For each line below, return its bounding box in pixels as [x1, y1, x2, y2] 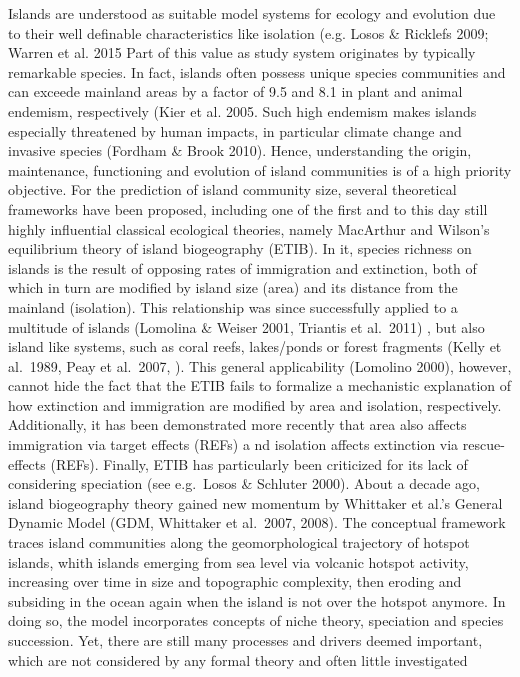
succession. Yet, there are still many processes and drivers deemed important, [8, 630, 483, 650]
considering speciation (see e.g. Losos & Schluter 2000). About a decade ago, [8, 473, 480, 494]
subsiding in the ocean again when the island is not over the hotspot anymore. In [8, 590, 506, 611]
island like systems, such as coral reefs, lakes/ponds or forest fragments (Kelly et [8, 336, 502, 357]
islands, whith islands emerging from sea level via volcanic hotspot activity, [8, 551, 469, 572]
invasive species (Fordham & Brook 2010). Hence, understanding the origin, [8, 140, 472, 161]
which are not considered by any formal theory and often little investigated [8, 649, 468, 670]
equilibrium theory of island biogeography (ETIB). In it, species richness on [8, 238, 472, 259]
